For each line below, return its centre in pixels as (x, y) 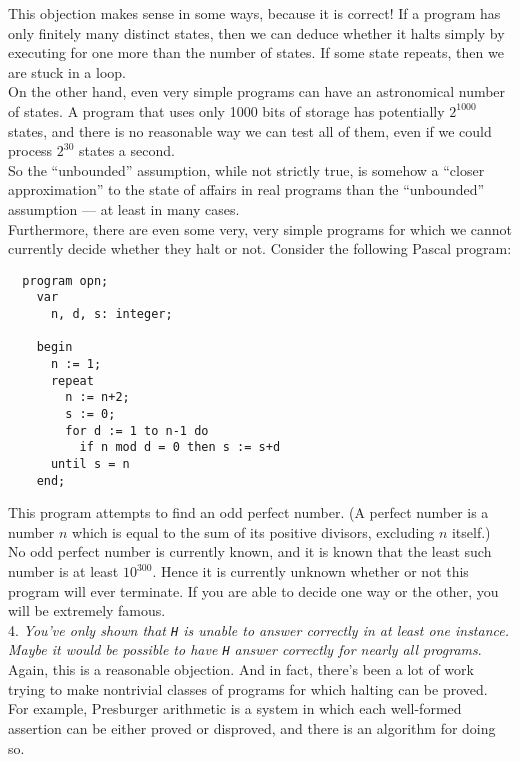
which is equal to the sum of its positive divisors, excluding (253, 531)
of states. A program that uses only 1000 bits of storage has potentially (226, 110)
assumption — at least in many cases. (124, 208)
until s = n (90, 463)
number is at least (63, 571)
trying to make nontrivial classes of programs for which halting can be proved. (248, 688)
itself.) (471, 531)
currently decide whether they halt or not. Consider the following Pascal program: (260, 248)
